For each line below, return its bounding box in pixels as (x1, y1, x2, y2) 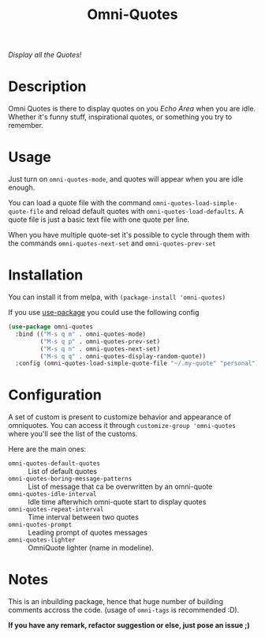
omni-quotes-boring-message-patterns (8, 475, 132, 483)
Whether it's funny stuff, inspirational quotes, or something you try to (8, 112, 233, 122)
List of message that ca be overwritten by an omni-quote (28, 482, 213, 491)
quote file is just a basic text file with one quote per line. (8, 215, 190, 224)
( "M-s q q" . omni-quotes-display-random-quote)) (39, 352, 207, 360)
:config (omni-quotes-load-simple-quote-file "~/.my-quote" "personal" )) (15, 359, 263, 368)
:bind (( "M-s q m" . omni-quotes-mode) (15, 330, 147, 338)
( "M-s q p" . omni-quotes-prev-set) (39, 337, 160, 345)
